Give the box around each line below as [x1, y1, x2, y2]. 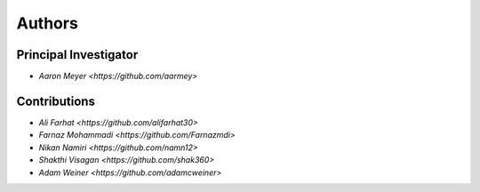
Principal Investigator [16, 47, 139, 62]
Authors [16, 13, 79, 33]
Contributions [16, 93, 95, 108]
